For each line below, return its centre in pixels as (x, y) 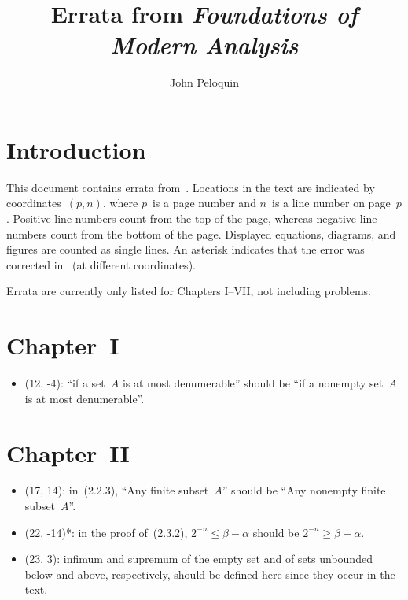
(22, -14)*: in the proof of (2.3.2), (106, 532)
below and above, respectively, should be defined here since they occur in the (210, 574)
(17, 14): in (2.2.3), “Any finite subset (117, 490)
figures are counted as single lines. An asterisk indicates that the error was (186, 249)
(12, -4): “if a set (65, 383)
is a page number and (204, 203)
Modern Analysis (204, 45)
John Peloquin (204, 82)
